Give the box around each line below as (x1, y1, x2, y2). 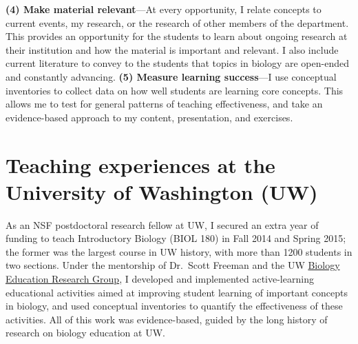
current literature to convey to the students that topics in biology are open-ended (6, 56, 349, 70)
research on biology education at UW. (6, 325, 165, 340)
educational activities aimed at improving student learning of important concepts (6, 285, 348, 299)
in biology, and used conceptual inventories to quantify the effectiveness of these (6, 299, 343, 313)
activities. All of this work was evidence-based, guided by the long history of (6, 312, 328, 326)
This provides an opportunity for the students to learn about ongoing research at (6, 29, 348, 43)
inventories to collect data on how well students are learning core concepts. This (6, 83, 344, 97)
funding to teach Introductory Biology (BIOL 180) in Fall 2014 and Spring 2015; (6, 231, 346, 245)
